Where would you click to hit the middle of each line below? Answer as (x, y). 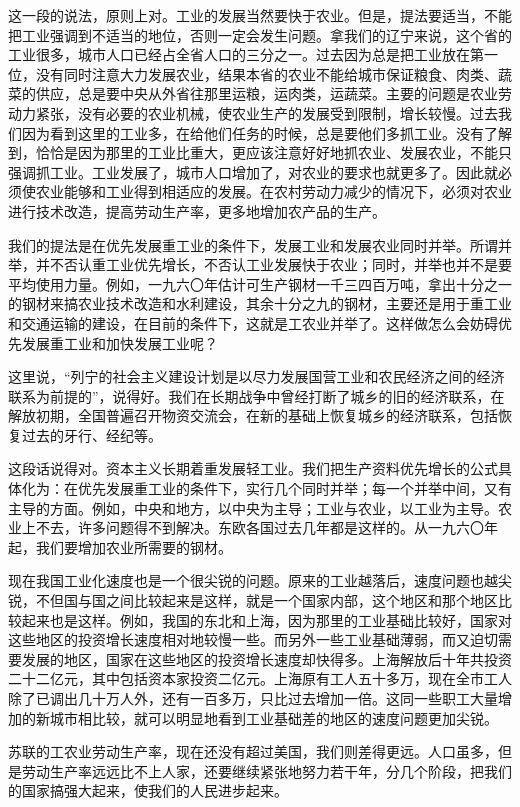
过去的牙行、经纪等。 (91, 434)
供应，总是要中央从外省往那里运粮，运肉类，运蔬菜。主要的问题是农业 (266, 93)
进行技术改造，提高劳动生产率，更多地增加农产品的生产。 (197, 210)
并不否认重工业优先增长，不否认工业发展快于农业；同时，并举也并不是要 (273, 264)
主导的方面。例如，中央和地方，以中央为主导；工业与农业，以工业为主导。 (253, 507)
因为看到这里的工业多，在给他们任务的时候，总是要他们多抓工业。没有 (252, 132)
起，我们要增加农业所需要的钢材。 (120, 546)
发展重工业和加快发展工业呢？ (119, 342)
